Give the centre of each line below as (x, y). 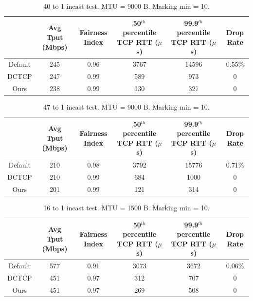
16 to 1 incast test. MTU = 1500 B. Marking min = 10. (126, 207)
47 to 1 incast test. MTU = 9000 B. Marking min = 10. (126, 107)
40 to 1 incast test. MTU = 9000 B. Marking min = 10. (126, 6)
